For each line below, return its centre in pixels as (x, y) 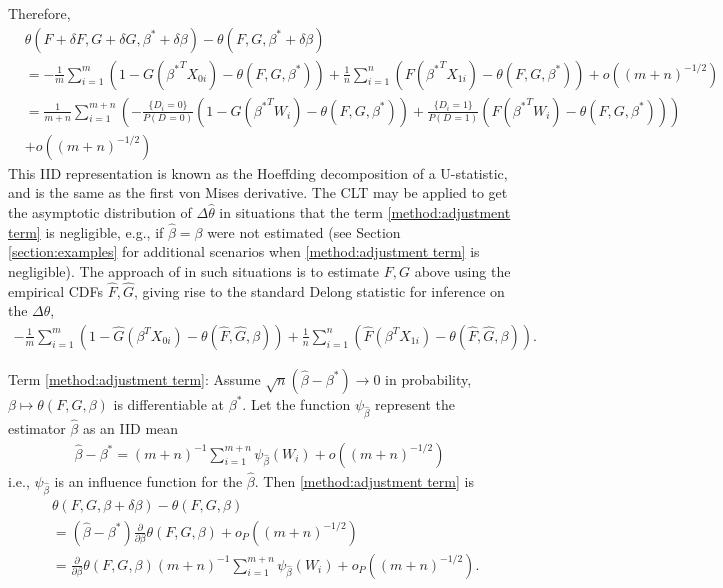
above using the (462, 270)
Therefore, (39, 13)
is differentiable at (169, 403)
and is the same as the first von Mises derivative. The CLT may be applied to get (258, 192)
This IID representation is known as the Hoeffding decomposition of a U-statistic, (258, 172)
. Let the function (296, 403)
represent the (415, 403)
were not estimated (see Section (304, 231)
